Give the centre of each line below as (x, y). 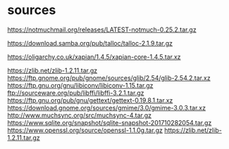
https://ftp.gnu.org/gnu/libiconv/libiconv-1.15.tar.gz (80, 85)
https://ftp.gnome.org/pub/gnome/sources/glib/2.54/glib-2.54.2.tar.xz (109, 78)
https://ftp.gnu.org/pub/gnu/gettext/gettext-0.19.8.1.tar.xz (90, 100)
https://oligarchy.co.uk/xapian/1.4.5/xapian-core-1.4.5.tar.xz (94, 57)
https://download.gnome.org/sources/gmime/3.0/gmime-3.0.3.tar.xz (107, 108)
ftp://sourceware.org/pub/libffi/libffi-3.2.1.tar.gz (76, 93)
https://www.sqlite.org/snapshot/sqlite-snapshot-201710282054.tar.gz (110, 122)
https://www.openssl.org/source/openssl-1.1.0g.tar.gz (85, 130)
